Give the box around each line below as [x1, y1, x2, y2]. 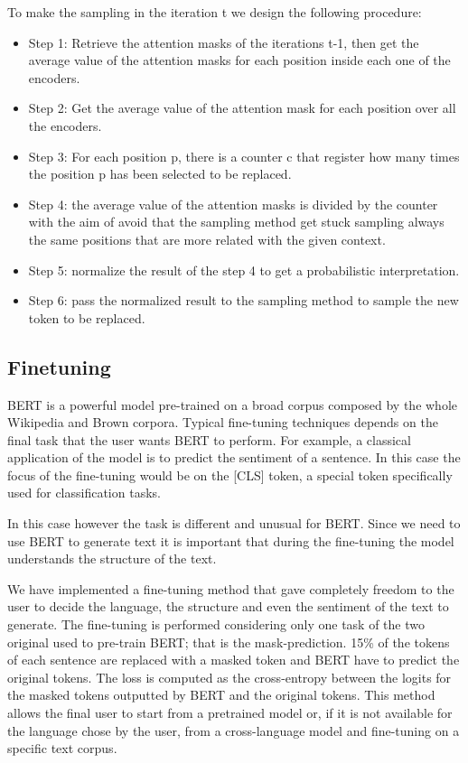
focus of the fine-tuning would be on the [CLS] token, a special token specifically [7, 465, 453, 484]
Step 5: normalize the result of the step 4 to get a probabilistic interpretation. [28, 260, 460, 279]
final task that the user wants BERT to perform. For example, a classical [7, 430, 411, 449]
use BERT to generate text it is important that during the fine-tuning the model [7, 531, 454, 550]
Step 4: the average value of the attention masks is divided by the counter [28, 194, 438, 213]
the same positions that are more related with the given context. [28, 229, 386, 248]
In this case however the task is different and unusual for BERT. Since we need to [7, 514, 461, 533]
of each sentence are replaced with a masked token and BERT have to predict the [7, 650, 460, 669]
